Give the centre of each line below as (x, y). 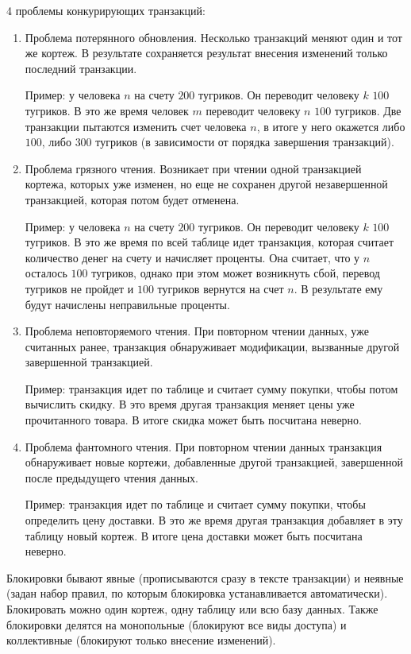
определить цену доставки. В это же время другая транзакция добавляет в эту (214, 520)
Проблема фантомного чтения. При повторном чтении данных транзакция (204, 446)
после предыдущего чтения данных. (112, 477)
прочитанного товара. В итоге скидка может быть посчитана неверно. (193, 420)
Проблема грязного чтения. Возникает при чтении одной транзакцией (193, 168)
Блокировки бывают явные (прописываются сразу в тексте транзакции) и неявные (205, 577)
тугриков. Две (368, 110)
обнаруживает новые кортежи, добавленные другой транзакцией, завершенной (214, 462)
